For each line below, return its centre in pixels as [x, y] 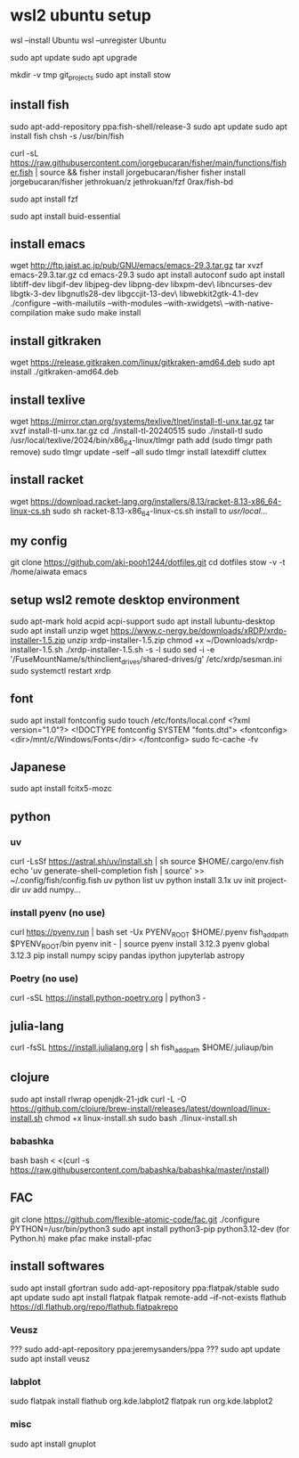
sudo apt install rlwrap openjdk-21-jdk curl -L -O [98, 1099]
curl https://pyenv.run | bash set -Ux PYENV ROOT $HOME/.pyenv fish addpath [149, 934]
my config [39, 541]
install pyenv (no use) [58, 913]
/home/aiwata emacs [48, 572]
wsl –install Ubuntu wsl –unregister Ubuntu [89, 40]
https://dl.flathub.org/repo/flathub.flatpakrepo [94, 1306]
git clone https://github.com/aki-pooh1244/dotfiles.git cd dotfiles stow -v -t [148, 562]
